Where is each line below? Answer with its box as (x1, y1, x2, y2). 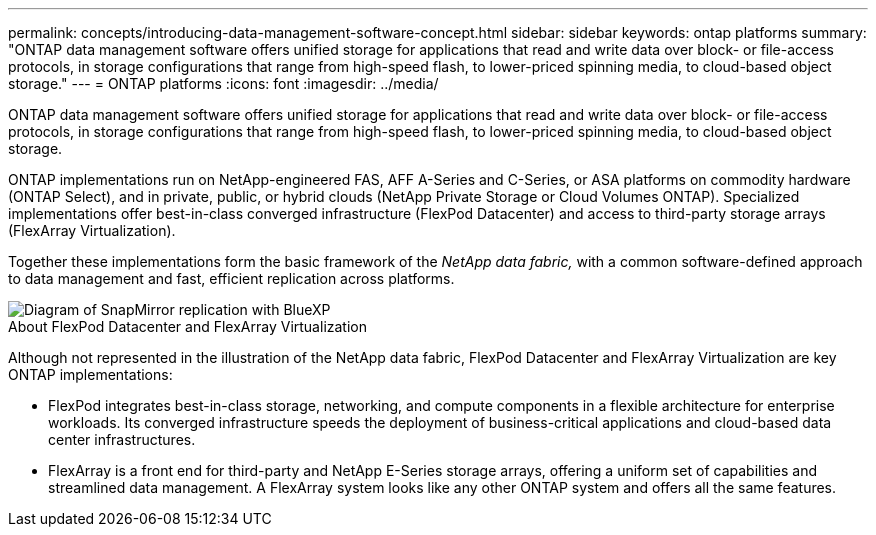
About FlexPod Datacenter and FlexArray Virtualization (8, 318, 367, 335)
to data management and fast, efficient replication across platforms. (8, 270, 455, 287)
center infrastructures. (48, 431, 196, 448)
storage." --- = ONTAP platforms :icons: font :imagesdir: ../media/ (8, 75, 439, 92)
